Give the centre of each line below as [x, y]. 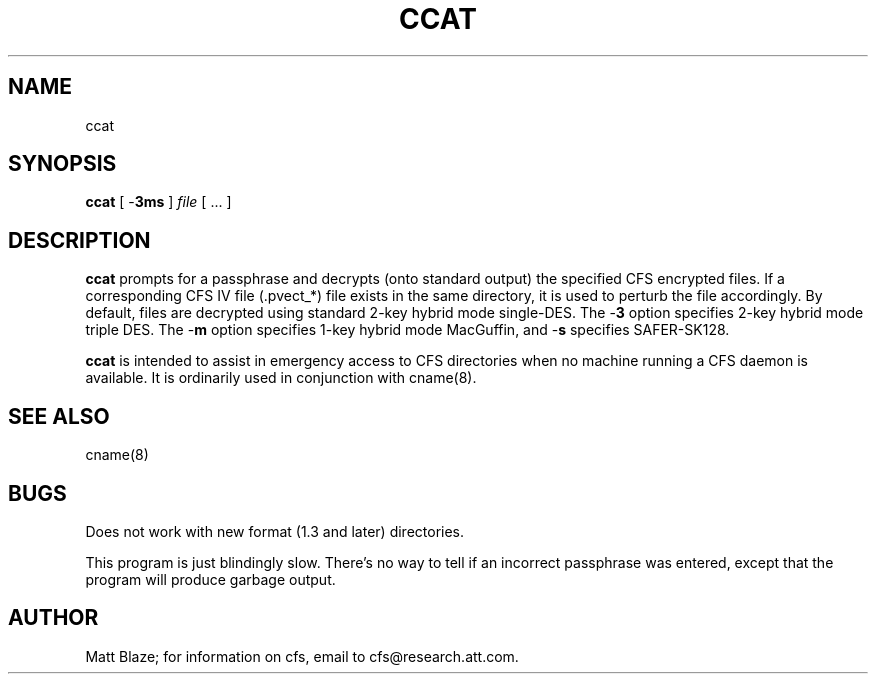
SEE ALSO [59, 416]
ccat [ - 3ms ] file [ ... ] [158, 202]
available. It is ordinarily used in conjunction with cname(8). [281, 378]
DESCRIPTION [79, 240]
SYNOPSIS [62, 164]
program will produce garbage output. [210, 579]
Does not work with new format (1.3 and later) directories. [275, 531]
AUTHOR [53, 618]
